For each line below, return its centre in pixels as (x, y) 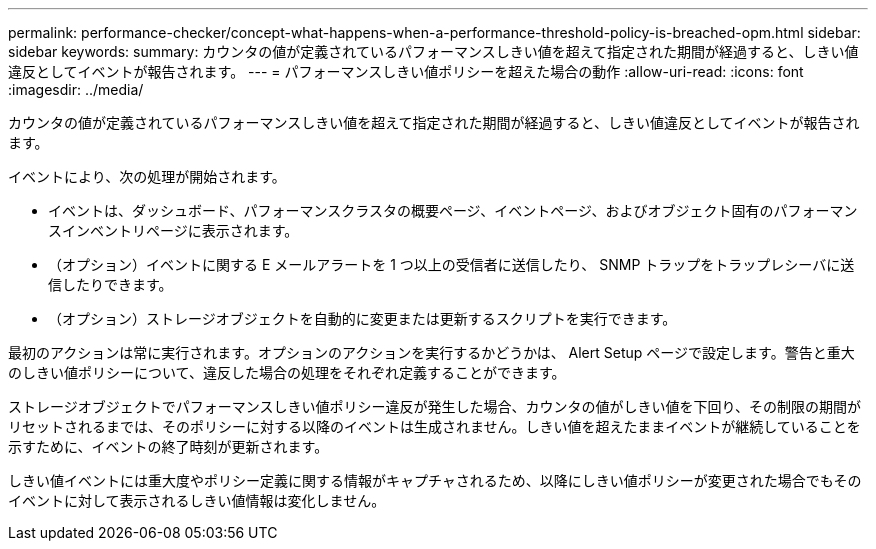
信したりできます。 (110, 284)
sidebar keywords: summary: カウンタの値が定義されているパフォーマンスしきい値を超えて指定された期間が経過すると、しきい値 (433, 51)
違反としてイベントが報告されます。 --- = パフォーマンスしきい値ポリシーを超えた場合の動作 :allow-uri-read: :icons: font (406, 71)
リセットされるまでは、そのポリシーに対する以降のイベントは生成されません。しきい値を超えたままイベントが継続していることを (434, 426)
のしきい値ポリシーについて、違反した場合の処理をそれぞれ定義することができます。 (287, 372)
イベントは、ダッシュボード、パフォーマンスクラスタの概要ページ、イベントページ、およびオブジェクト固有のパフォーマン (453, 210)
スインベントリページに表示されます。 (173, 230)
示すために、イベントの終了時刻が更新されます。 (168, 446)
